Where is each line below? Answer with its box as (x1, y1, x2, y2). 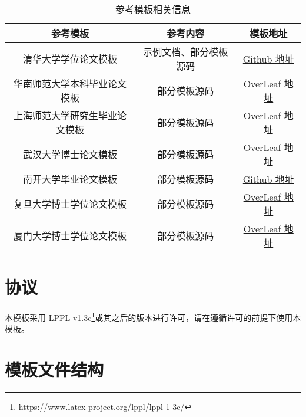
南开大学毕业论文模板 (23, 172, 118, 186)
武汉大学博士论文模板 (23, 147, 118, 161)
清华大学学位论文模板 (23, 52, 118, 65)
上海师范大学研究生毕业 (14, 109, 118, 122)
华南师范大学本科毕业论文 (14, 77, 127, 90)
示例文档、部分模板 (143, 45, 228, 58)
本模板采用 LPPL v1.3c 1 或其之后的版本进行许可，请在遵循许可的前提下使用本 (5, 310, 301, 323)
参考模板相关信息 (115, 2, 191, 16)
